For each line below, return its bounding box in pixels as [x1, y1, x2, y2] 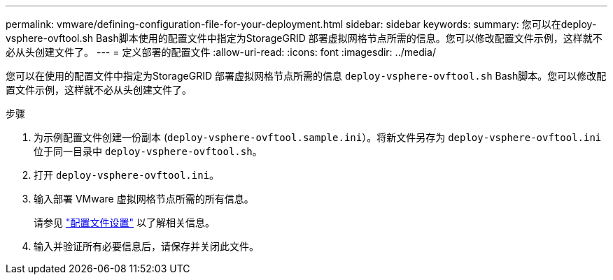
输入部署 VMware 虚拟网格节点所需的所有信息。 [34, 193, 254, 205]
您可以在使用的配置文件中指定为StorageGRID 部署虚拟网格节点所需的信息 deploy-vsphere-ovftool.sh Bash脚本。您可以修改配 [6, 70, 607, 82]
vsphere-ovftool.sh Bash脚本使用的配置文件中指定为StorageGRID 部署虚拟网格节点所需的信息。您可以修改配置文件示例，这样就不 [6, 32, 603, 44]
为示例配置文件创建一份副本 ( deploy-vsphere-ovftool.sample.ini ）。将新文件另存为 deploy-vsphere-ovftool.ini [34, 131, 602, 143]
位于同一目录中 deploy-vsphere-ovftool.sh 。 [34, 145, 262, 157]
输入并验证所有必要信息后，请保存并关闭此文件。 [34, 240, 259, 252]
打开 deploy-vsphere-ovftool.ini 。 [34, 169, 220, 181]
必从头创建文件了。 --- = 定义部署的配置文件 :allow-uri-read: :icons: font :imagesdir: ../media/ [6, 46, 437, 58]
